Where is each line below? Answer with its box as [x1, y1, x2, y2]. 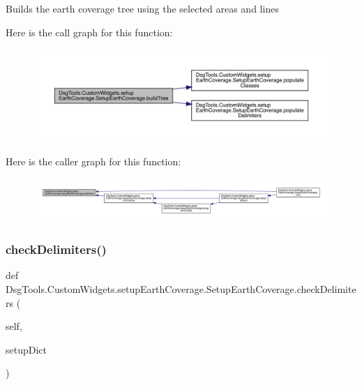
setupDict [6, 342, 47, 356]
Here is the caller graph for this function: [6, 154, 181, 169]
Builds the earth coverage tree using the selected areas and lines [6, 1, 279, 15]
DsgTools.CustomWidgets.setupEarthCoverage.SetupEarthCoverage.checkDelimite [6, 282, 356, 296]
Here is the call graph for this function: [6, 24, 173, 39]
